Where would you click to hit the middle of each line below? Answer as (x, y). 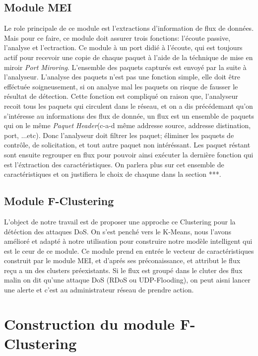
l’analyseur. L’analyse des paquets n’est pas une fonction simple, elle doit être (122, 77)
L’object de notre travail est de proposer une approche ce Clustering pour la (120, 221)
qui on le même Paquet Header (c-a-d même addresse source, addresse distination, (128, 125)
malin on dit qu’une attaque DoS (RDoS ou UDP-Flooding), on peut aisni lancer (127, 280)
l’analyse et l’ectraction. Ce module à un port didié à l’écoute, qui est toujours (123, 47)
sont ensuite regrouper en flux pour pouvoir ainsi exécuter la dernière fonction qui (129, 154)
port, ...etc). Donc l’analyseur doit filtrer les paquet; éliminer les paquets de (119, 135)
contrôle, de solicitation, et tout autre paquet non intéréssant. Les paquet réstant (127, 145)
